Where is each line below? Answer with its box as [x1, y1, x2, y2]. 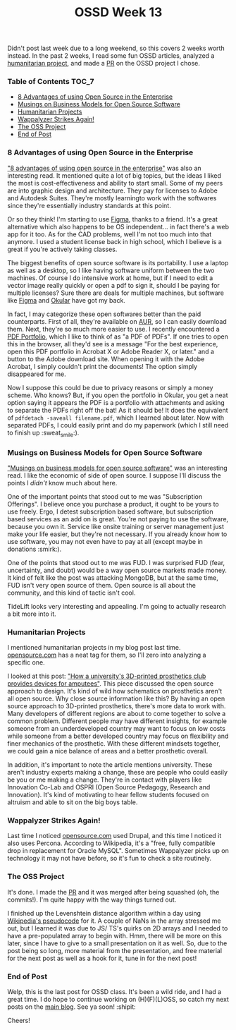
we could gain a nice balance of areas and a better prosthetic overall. [7, 747, 209, 756]
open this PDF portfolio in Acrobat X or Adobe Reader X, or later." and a [7, 347, 215, 356]
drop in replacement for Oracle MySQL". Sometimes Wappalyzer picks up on [7, 847, 229, 855]
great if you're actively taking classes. [7, 245, 118, 253]
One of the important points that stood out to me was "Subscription [7, 492, 203, 501]
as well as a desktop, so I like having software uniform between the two [7, 266, 215, 274]
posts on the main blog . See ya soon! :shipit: [7, 1002, 136, 1011]
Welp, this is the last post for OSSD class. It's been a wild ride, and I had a [7, 988, 222, 996]
